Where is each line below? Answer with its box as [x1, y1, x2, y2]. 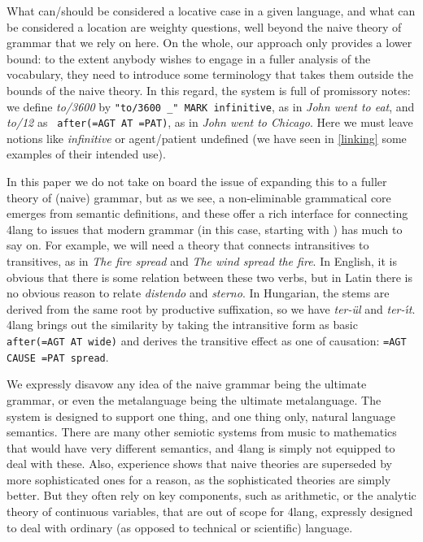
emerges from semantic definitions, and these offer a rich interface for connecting [7, 205, 408, 222]
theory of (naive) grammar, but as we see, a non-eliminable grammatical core [7, 189, 391, 206]
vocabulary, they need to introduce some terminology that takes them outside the [7, 66, 414, 83]
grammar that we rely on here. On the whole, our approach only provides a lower [7, 34, 412, 51]
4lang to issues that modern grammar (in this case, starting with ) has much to [7, 220, 403, 237]
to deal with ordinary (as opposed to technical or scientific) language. [7, 518, 353, 535]
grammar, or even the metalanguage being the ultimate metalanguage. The [7, 391, 382, 408]
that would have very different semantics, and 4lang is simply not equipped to [7, 439, 395, 456]
